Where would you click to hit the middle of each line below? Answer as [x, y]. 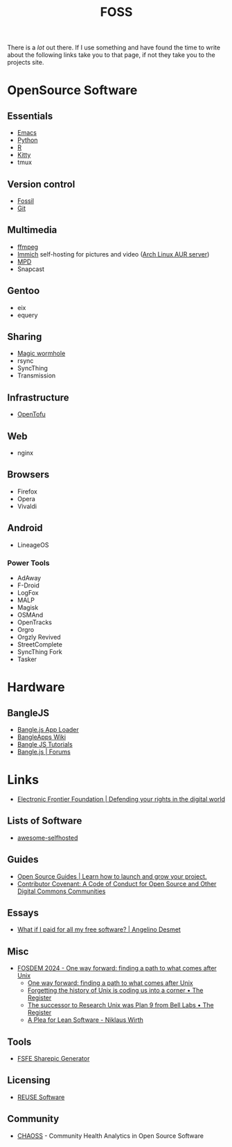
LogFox [28, 592]
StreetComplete [39, 644]
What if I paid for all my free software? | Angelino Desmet [99, 929]
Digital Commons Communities [61, 891]
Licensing [29, 1081]
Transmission [36, 375]
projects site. [26, 63]
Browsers [28, 474]
